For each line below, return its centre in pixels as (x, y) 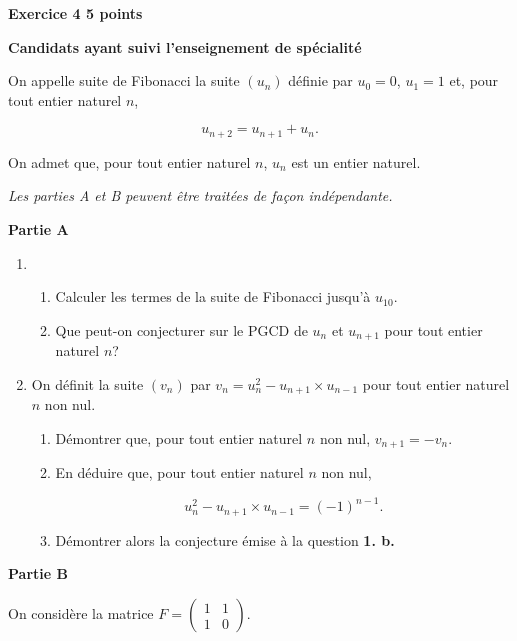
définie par (320, 80)
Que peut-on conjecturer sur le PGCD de (181, 329)
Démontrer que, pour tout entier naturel (179, 437)
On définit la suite (87, 383)
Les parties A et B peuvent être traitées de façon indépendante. (200, 195)
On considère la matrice (81, 613)
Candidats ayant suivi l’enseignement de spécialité (185, 46)
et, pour (474, 80)
